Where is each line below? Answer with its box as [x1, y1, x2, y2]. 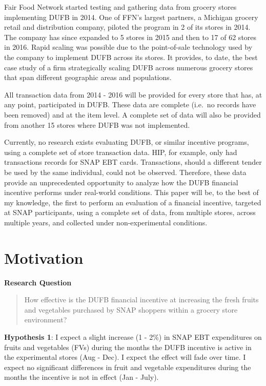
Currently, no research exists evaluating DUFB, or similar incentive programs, [4, 137, 249, 147]
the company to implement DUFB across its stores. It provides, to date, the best [4, 51, 258, 62]
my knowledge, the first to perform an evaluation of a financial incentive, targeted [4, 197, 261, 207]
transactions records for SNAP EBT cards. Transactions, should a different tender [4, 157, 262, 167]
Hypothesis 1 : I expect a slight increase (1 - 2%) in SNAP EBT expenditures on [4, 331, 262, 342]
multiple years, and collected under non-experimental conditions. [4, 217, 208, 227]
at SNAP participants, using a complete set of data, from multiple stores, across [4, 207, 256, 218]
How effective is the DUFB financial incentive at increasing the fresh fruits [24, 294, 259, 305]
